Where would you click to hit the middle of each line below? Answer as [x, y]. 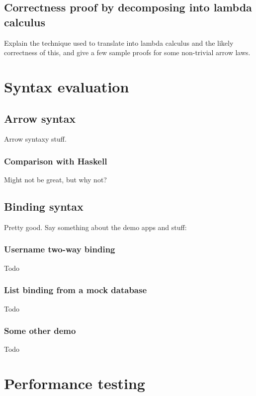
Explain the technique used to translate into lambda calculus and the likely [119, 42]
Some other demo [40, 331]
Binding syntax [44, 206]
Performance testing [75, 383]
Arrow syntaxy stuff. [35, 139]
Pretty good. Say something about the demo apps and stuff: [95, 227]
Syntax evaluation [67, 86]
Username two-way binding [60, 249]
